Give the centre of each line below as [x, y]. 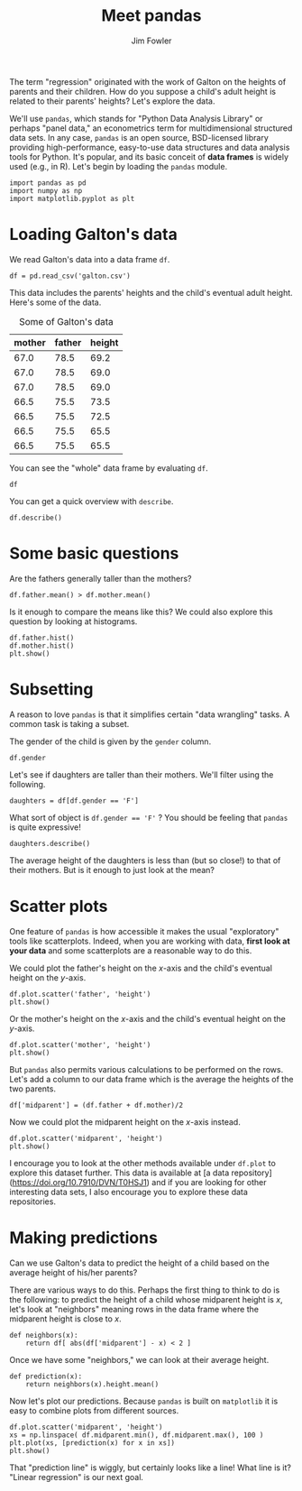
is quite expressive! [45, 827]
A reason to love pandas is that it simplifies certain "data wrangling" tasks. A [150, 714]
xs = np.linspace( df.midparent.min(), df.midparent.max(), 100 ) [137, 1435]
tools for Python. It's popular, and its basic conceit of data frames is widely [149, 156]
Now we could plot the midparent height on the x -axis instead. [125, 1122]
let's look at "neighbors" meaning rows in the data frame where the [134, 1309]
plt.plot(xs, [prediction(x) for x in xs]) [92, 1443]
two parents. [33, 1089]
